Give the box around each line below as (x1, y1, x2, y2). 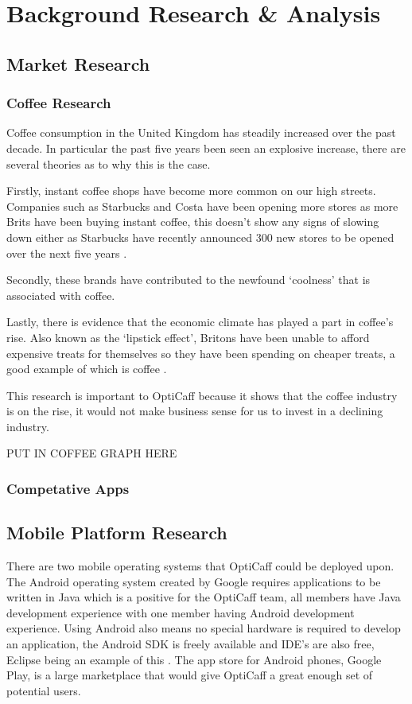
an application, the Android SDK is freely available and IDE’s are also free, (6, 636, 375, 652)
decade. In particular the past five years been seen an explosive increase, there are (6, 139, 406, 156)
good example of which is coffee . (6, 360, 167, 377)
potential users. (6, 682, 81, 698)
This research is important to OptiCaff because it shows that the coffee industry (6, 387, 398, 403)
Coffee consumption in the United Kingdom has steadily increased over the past (6, 124, 396, 141)
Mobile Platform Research (6, 520, 227, 545)
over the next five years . (6, 244, 127, 261)
